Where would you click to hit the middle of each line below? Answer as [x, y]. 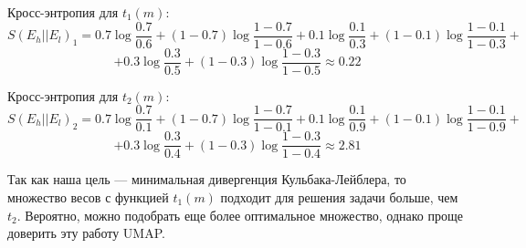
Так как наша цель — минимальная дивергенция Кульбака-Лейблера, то [207, 179]
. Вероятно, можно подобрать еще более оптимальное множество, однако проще [240, 215]
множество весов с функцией [88, 197]
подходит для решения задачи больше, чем [339, 197]
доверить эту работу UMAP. [86, 233]
